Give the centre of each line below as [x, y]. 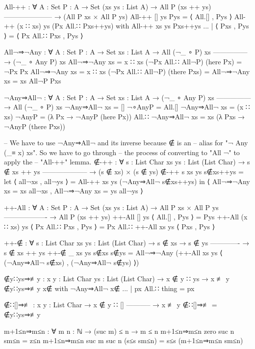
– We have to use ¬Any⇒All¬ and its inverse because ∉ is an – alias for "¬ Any [126, 143]
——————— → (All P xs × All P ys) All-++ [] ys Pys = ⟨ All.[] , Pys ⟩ [118, 16]
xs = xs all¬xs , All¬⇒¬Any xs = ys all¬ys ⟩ [74, 191]
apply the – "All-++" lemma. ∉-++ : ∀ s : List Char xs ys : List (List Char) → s [127, 162]
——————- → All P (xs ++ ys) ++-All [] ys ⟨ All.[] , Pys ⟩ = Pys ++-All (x [126, 217]
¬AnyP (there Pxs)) [35, 126]
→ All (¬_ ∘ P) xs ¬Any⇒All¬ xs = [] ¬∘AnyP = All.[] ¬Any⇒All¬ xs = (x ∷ [127, 107]
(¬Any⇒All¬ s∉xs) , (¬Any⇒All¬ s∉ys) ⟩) [72, 262]
